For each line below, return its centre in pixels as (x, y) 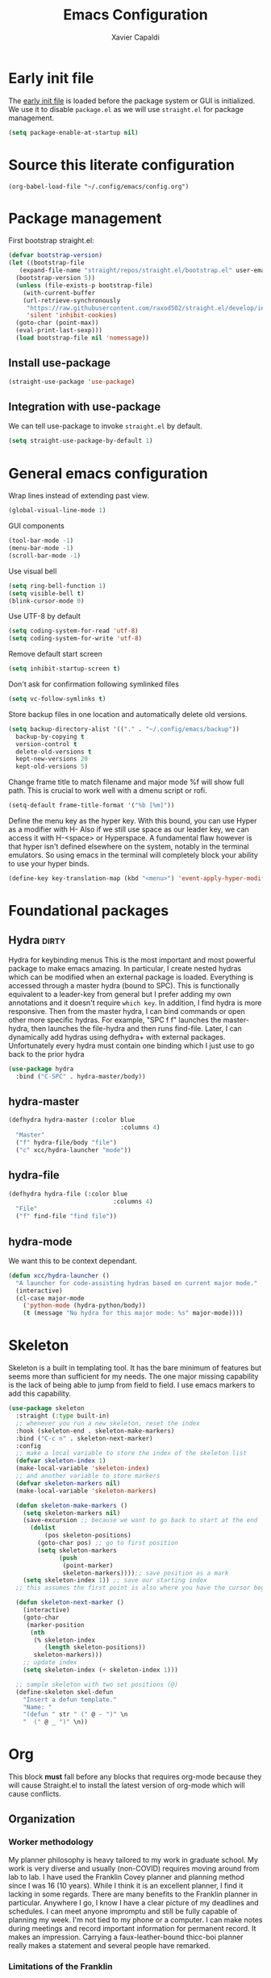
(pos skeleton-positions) (88, 1536)
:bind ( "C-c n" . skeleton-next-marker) (84, 1438)
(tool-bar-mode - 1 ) (41, 541)
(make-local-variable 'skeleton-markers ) (86, 1491)
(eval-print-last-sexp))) (59, 331)
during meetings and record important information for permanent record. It (132, 1928)
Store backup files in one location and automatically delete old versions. (128, 714)
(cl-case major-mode (50, 1298)
